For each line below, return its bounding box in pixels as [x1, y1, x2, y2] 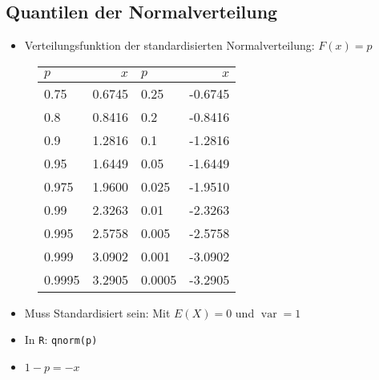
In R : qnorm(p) [24, 331, 98, 348]
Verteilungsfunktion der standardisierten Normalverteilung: [24, 37, 315, 54]
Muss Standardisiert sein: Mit [24, 304, 171, 321]
